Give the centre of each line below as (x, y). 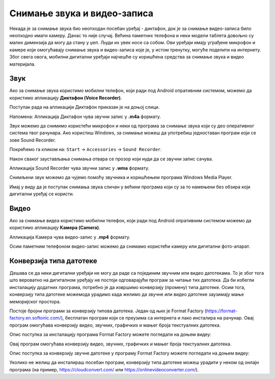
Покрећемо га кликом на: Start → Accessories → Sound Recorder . (86, 150)
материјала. (22, 64)
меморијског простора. (35, 301)
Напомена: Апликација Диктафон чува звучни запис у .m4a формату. (85, 116)
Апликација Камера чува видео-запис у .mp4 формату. (70, 237)
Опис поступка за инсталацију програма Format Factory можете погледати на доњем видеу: (110, 334)
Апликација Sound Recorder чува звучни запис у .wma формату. (79, 168)
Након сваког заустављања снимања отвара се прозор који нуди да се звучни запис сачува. (111, 159)
